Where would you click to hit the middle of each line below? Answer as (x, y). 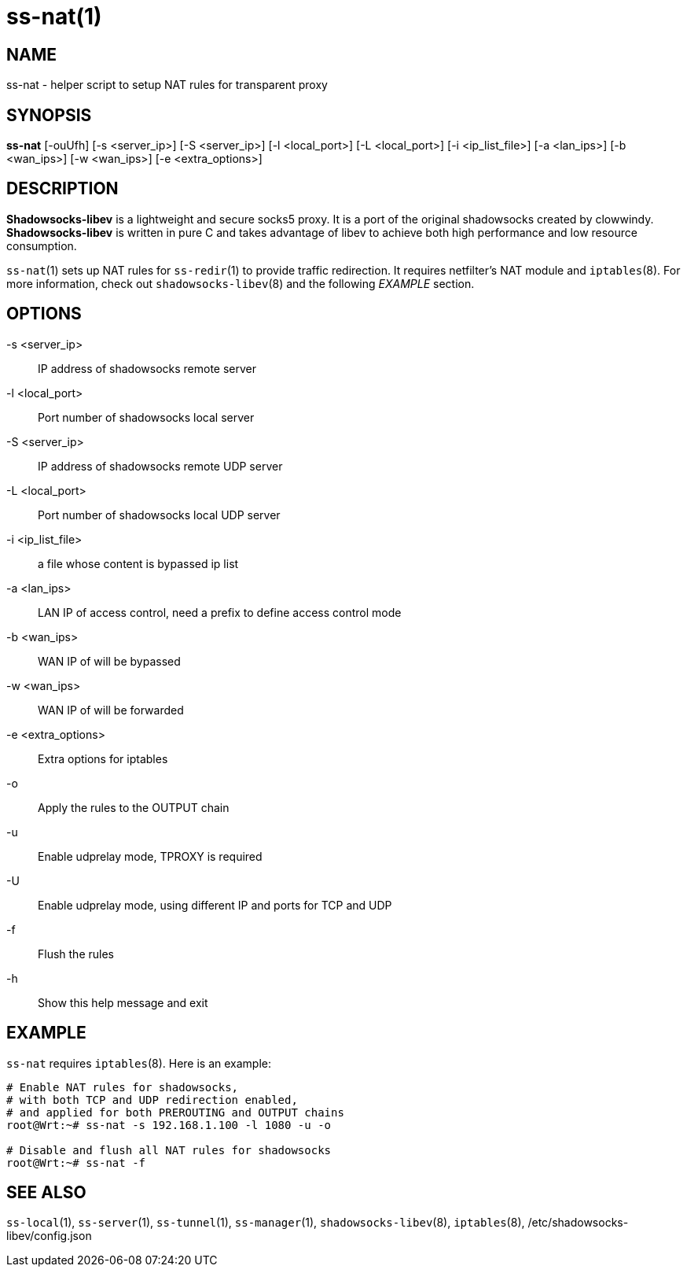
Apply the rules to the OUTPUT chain (134, 807)
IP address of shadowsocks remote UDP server (160, 466)
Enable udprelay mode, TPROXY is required (150, 856)
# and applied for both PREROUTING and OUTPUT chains (175, 1112)
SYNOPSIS (49, 115)
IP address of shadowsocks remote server (147, 368)
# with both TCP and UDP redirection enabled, (152, 1100)
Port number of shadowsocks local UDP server (159, 515)
